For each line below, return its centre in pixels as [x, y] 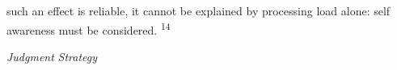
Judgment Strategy [52, 56]
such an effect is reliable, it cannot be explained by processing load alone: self [198, 10]
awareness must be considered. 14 [89, 28]
